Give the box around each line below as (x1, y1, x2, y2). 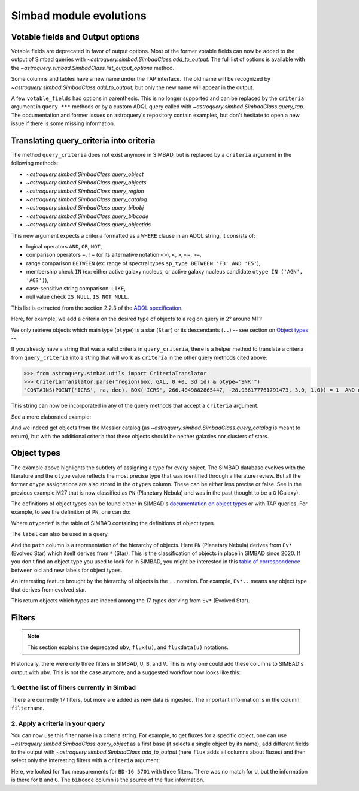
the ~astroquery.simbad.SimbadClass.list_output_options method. (11, 64, 175, 71)
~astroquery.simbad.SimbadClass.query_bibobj (26, 204, 144, 211)
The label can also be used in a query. (11, 531, 109, 538)
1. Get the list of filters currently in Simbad (11, 683, 136, 692)
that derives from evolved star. (11, 586, 87, 593)
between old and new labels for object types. (11, 566, 123, 574)
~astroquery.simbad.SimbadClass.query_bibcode (26, 213, 149, 220)
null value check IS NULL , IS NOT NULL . (26, 293, 129, 301)
